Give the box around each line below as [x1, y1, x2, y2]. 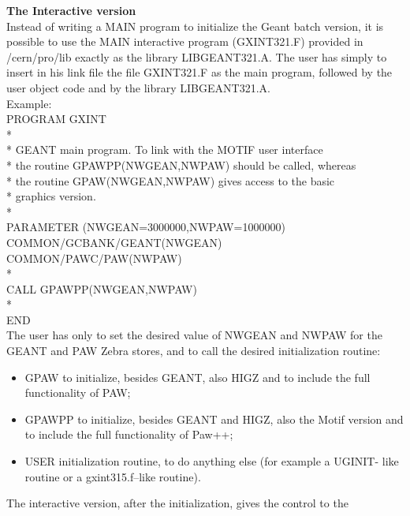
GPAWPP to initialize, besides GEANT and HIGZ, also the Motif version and [24, 410, 404, 427]
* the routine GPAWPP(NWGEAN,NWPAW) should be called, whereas [6, 156, 356, 173]
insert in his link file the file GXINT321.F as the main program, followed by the [6, 64, 393, 80]
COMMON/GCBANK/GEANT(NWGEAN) [6, 234, 222, 250]
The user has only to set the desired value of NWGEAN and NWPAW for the [6, 327, 382, 343]
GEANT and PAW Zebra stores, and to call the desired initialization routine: [6, 342, 381, 359]
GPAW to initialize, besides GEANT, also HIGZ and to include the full [24, 368, 371, 385]
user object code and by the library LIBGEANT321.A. [6, 79, 270, 95]
